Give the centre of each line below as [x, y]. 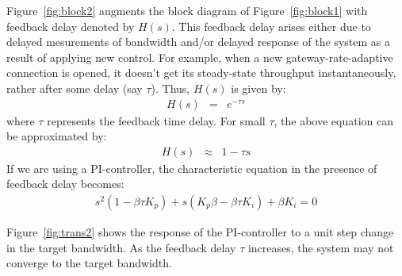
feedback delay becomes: [65, 184]
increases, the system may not [321, 247]
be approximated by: [57, 136]
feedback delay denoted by [71, 26]
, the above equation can [334, 120]
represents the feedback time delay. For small [156, 120]
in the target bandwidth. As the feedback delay [121, 247]
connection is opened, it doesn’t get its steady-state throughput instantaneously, [201, 73]
